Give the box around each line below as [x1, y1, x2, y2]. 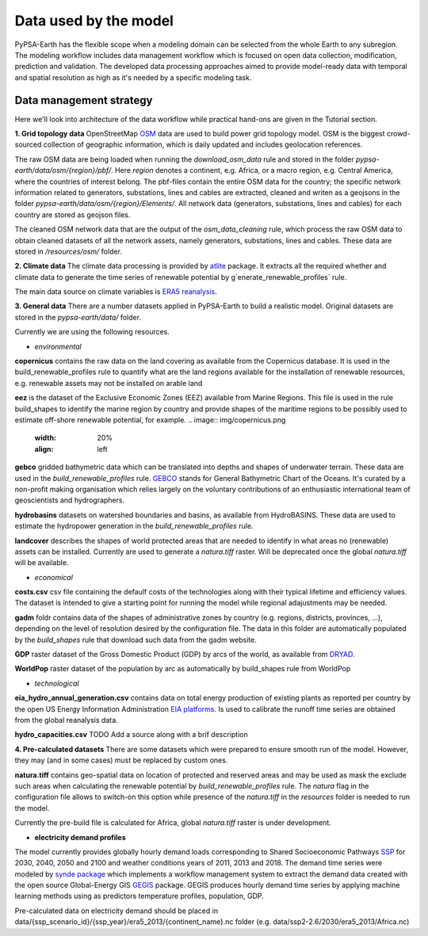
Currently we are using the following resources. [14, 327, 170, 337]
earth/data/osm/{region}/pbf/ [14, 166, 112, 175]
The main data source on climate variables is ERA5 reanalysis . [14, 287, 217, 296]
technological [34, 678, 79, 688]
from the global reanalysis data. [14, 715, 118, 724]
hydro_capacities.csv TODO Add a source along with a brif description [14, 730, 249, 739]
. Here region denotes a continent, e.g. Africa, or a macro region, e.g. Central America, [111, 166, 394, 175]
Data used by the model [14, 12, 174, 29]
